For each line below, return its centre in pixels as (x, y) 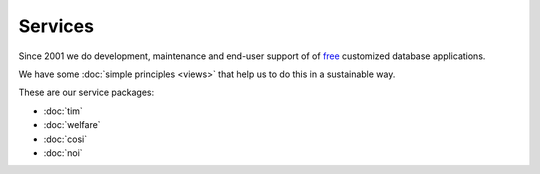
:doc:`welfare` (72, 125)
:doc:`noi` (63, 152)
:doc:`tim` (63, 111)
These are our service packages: (86, 92)
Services (56, 26)
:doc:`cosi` (65, 139)
